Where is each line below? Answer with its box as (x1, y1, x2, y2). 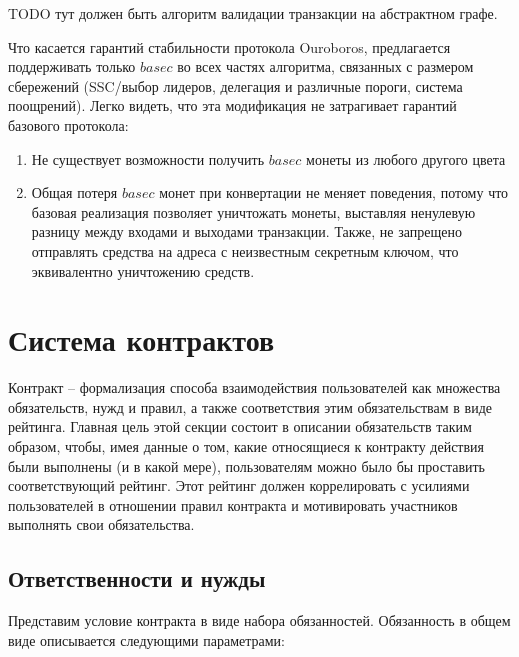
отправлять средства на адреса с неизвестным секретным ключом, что (31, 240, 459, 261)
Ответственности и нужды (8, 563, 266, 594)
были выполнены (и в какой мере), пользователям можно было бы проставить (8, 455, 486, 476)
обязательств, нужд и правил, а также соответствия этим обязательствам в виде (8, 396, 492, 417)
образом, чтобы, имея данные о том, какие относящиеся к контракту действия (8, 436, 485, 457)
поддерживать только (8, 56, 136, 77)
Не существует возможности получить (31, 148, 265, 169)
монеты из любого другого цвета (306, 148, 506, 169)
